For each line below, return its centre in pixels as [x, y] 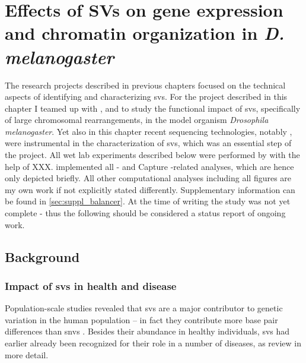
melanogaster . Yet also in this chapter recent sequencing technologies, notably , [149, 131]
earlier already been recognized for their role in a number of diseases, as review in [153, 343]
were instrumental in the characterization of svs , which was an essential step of [148, 143]
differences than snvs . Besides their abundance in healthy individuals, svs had [147, 331]
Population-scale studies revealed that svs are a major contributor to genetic [144, 308]
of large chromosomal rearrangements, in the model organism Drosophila [137, 120]
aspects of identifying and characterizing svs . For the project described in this [146, 97]
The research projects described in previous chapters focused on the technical [145, 85]
